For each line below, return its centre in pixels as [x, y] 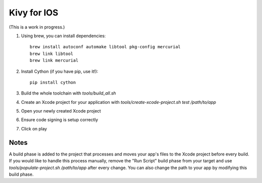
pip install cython [53, 82]
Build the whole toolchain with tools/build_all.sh [69, 93]
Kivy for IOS [33, 13]
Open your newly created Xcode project [61, 111]
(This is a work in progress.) [37, 27]
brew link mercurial [54, 61]
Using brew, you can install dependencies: [64, 36]
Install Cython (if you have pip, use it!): [60, 71]
